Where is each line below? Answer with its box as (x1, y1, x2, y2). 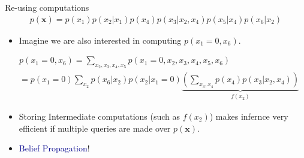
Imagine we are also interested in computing (19, 34, 182, 46)
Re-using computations (5, 1, 89, 13)
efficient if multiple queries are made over (19, 121, 171, 134)
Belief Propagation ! (19, 142, 90, 154)
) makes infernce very (209, 110, 288, 122)
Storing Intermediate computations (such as (19, 110, 180, 122)
